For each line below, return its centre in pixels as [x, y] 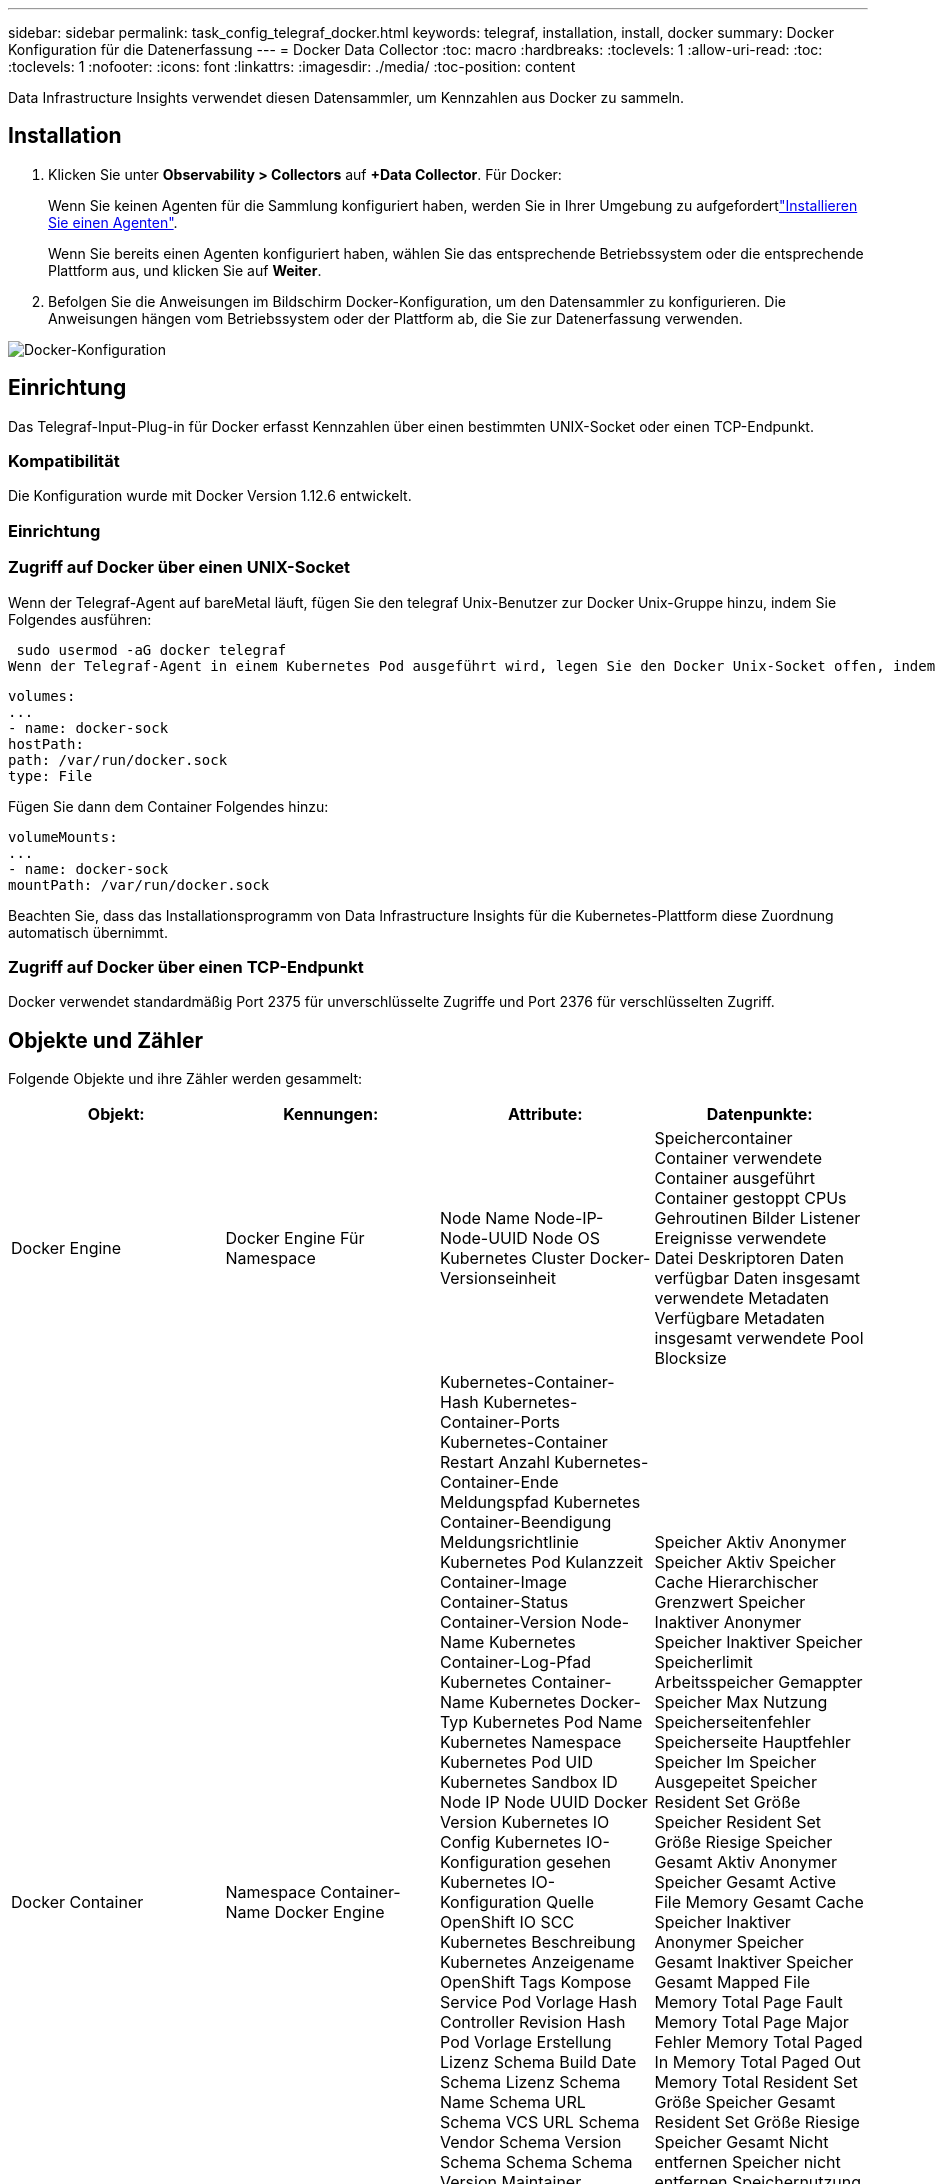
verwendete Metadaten [741, 1298]
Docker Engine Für [295, 1238]
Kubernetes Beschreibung [538, 1942]
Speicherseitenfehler [732, 1722]
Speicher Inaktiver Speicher [758, 1642]
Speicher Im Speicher [735, 1762]
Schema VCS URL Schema [540, 2122]
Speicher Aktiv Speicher [745, 1562]
